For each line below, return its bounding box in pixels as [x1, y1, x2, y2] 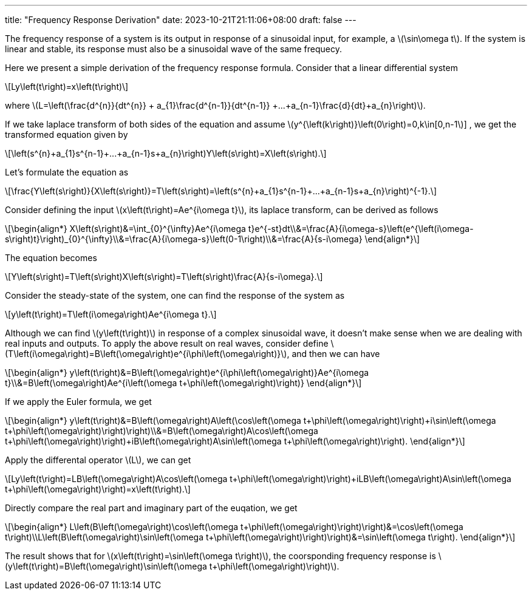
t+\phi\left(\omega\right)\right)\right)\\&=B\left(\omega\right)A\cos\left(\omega [5, 426, 318, 436]
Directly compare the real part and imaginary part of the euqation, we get [5, 503, 298, 513]
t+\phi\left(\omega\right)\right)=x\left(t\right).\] [5, 484, 191, 494]
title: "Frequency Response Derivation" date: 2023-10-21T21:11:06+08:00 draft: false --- [5, 15, 356, 25]
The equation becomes [5, 253, 97, 263]
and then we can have [292, 348, 380, 359]
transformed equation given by [5, 129, 128, 140]
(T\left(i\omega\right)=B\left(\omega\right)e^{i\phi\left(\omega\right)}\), [5, 348, 290, 359]
